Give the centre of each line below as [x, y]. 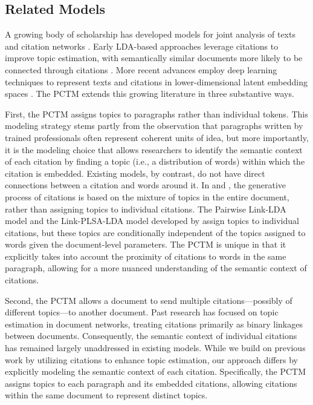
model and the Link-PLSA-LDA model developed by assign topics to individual [152, 221]
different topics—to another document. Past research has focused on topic [142, 312]
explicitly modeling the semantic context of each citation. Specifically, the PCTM [156, 371]
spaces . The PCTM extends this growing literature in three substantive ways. [150, 94]
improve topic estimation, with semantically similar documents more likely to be [154, 58]
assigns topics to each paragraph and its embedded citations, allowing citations [151, 383]
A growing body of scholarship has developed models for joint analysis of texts [150, 34]
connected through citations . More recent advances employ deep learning [141, 69]
